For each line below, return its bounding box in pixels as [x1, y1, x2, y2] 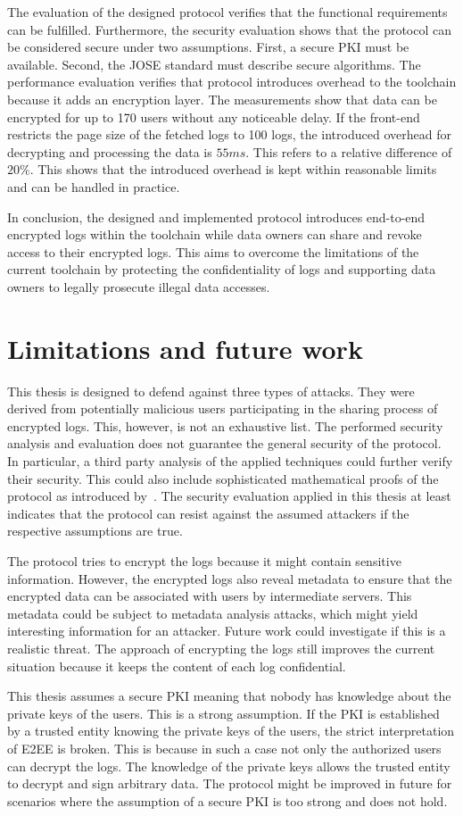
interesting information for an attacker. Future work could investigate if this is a [7, 621, 446, 640]
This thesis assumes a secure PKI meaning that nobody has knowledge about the [7, 687, 451, 705]
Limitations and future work [7, 329, 363, 366]
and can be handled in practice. [7, 177, 180, 196]
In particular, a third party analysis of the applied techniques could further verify [7, 452, 453, 470]
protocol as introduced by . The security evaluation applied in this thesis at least [7, 487, 451, 505]
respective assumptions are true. [7, 521, 183, 540]
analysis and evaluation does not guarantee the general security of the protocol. [7, 434, 442, 453]
